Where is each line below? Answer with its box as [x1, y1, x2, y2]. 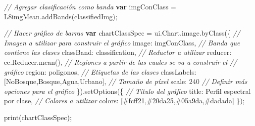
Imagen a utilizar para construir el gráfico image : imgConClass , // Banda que [4, 37, 240, 47]
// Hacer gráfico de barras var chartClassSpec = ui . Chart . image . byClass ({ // [4, 28, 240, 38]
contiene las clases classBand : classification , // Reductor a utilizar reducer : [4, 47, 232, 57]
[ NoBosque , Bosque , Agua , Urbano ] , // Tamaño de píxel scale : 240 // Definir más [4, 76, 248, 86]
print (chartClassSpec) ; [4, 112, 72, 122]
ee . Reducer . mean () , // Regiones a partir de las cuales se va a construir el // [4, 56, 237, 67]
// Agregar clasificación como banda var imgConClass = [4, 1, 176, 11]
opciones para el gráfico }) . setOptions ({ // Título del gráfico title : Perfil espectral [4, 85, 251, 96]
